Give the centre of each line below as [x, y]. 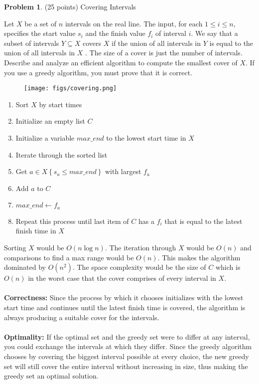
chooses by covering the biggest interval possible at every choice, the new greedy [127, 356]
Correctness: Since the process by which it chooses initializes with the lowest [124, 297]
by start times [61, 104]
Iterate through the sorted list [62, 154]
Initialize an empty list [50, 121]
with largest [123, 171]
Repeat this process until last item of [72, 221]
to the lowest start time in [146, 138]
